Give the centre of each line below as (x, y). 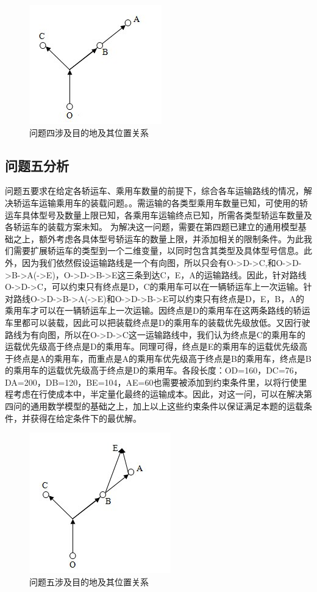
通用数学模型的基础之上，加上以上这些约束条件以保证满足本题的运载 (167, 406)
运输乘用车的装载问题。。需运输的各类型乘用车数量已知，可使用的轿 (173, 202)
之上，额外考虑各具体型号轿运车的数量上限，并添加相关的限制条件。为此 (158, 238)
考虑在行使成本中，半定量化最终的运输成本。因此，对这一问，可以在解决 (158, 394)
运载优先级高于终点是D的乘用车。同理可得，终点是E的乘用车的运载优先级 (152, 346)
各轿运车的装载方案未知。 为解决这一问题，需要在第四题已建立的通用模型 (151, 227)
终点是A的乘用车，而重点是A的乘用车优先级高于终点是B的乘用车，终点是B (162, 358)
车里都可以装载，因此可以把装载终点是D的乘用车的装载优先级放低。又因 (149, 322)
